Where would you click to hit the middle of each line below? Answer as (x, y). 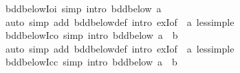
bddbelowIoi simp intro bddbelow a (83, 8)
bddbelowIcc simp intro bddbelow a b (91, 62)
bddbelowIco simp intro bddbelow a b (91, 35)
